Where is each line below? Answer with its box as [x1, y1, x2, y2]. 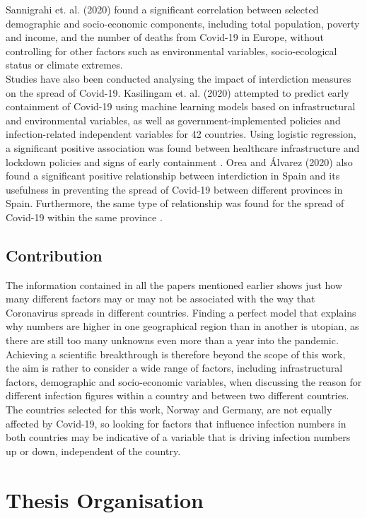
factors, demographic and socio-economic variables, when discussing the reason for [6, 374, 362, 389]
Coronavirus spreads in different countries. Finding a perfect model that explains [6, 305, 356, 319]
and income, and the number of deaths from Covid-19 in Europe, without [6, 30, 324, 45]
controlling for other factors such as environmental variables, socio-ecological [6, 43, 337, 58]
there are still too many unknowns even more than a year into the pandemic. [6, 333, 339, 348]
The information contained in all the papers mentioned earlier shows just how [6, 277, 343, 292]
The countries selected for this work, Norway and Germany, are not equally [6, 402, 332, 417]
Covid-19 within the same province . [6, 209, 163, 224]
